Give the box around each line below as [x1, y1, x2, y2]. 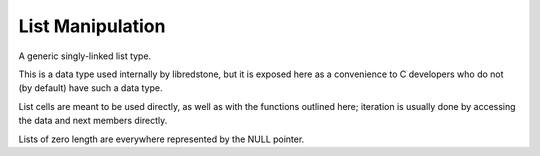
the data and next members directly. [18, 115, 168, 127]
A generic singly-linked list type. [18, 50, 152, 62]
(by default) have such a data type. [18, 82, 163, 94]
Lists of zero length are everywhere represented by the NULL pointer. [18, 133, 305, 145]
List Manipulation [18, 15, 166, 37]
